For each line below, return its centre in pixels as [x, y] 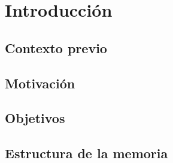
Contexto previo [56, 47]
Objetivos [35, 118]
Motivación [40, 83]
